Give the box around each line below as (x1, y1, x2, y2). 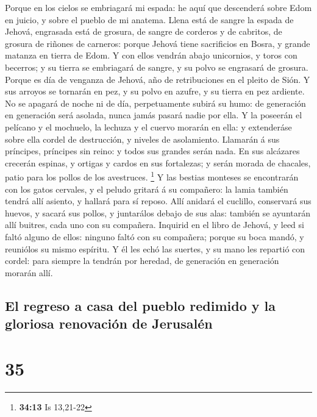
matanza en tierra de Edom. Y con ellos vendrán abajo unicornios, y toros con (5, 49, 297, 62)
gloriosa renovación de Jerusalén (5, 314, 213, 333)
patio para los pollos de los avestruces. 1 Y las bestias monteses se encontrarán (5, 169, 299, 183)
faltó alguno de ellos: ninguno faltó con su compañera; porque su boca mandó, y (5, 230, 304, 243)
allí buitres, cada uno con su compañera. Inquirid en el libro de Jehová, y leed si (5, 218, 304, 231)
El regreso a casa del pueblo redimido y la (5, 296, 276, 315)
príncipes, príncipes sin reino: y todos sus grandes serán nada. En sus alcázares (5, 144, 300, 157)
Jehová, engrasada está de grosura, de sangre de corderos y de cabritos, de (5, 25, 282, 38)
